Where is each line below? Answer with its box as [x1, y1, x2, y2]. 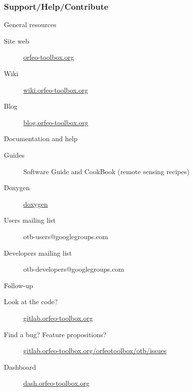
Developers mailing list [4, 247, 72, 258]
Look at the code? [4, 296, 58, 307]
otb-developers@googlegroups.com [23, 264, 124, 274]
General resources [4, 19, 56, 30]
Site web [4, 35, 29, 46]
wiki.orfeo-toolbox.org [23, 84, 88, 95]
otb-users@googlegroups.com [23, 231, 108, 241]
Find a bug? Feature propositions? [4, 329, 106, 339]
